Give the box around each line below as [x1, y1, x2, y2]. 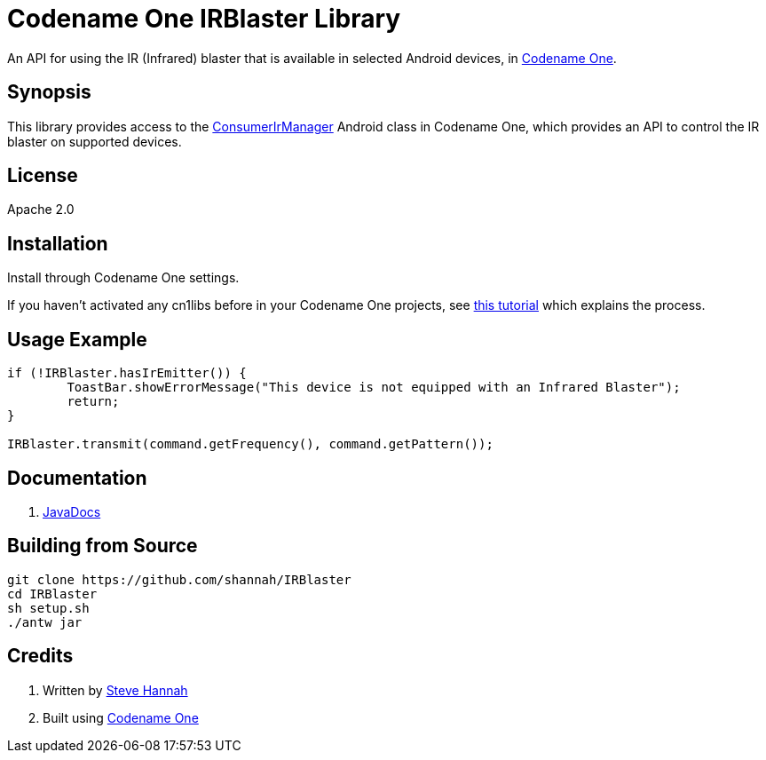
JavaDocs [43, 503, 101, 519]
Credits [7, 645, 74, 668]
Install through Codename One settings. [7, 270, 240, 286]
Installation [7, 232, 108, 255]
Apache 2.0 [7, 202, 75, 218]
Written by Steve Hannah [43, 682, 188, 698]
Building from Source [7, 534, 198, 558]
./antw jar [7, 614, 83, 629]
